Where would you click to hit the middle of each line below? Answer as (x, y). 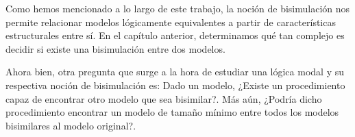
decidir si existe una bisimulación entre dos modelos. (115, 48)
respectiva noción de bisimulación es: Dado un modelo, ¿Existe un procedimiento (175, 85)
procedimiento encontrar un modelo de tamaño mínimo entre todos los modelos (172, 112)
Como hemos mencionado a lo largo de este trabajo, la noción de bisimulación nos (178, 8)
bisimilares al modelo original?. (71, 125)
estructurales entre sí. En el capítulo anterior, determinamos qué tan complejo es (175, 35)
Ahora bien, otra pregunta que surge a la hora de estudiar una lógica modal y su (175, 72)
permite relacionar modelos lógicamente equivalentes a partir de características (171, 22)
